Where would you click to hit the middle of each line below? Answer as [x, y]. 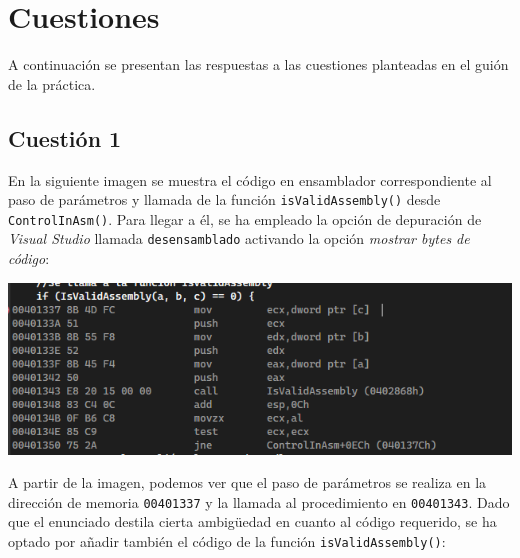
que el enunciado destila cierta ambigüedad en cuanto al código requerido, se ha [252, 521]
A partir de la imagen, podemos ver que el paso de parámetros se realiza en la [247, 482]
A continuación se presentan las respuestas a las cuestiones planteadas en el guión [258, 64]
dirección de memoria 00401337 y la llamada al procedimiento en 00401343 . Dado [259, 501]
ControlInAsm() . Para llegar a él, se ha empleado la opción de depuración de [245, 218]
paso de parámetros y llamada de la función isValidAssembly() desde [224, 199]
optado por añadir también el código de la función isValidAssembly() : [227, 541]
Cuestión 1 [65, 137]
